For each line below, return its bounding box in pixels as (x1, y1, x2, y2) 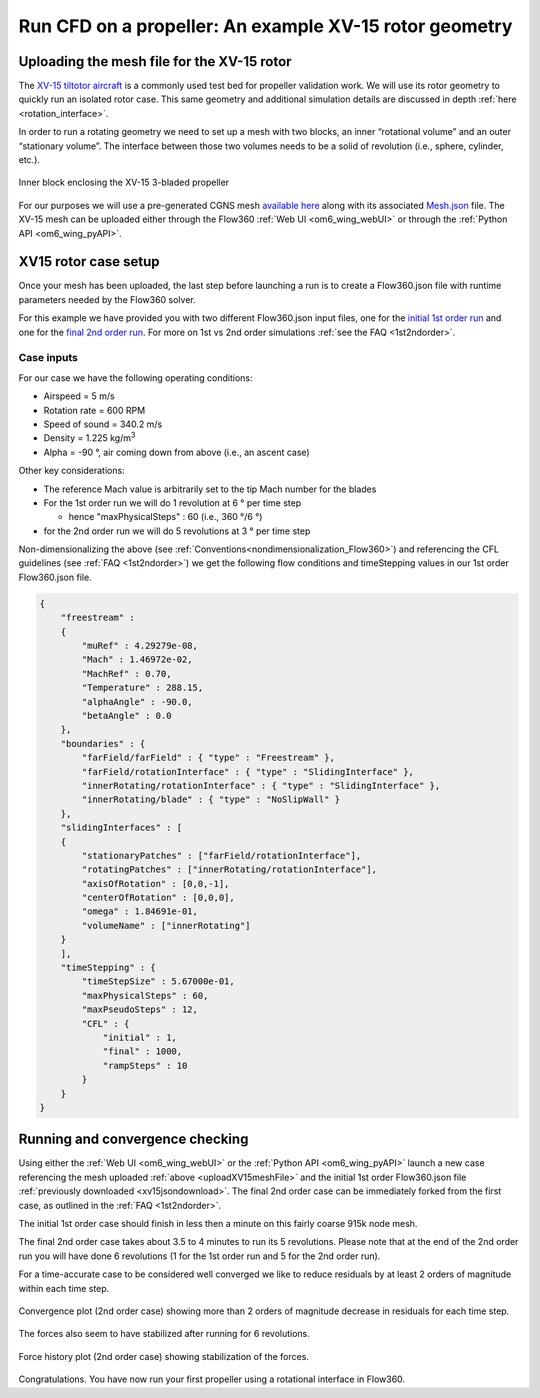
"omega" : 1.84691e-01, (81, 906, 199, 917)
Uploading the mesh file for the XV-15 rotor (18, 53, 292, 70)
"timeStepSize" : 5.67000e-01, (81, 976, 235, 987)
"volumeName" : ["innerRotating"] (81, 920, 251, 931)
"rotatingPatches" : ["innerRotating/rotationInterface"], (81, 864, 378, 875)
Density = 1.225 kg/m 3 (43, 430, 136, 444)
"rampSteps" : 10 (102, 1060, 188, 1071)
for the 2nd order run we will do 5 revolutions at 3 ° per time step (43, 525, 311, 537)
